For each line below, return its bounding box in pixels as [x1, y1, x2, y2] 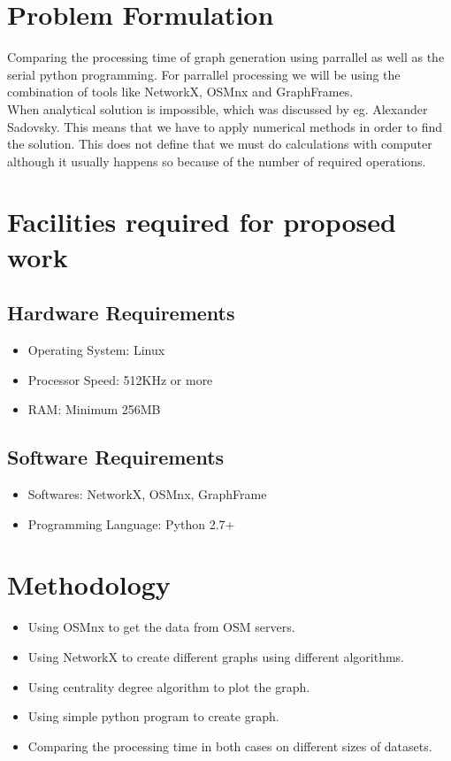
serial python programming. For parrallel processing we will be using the [7, 65, 401, 83]
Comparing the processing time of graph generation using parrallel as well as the [7, 48, 445, 66]
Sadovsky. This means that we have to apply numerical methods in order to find [7, 117, 442, 135]
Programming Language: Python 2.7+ [27, 514, 235, 533]
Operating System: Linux [27, 341, 165, 359]
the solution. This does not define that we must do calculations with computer [7, 135, 432, 153]
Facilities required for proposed [7, 204, 396, 240]
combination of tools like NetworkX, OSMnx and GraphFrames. [7, 82, 354, 101]
